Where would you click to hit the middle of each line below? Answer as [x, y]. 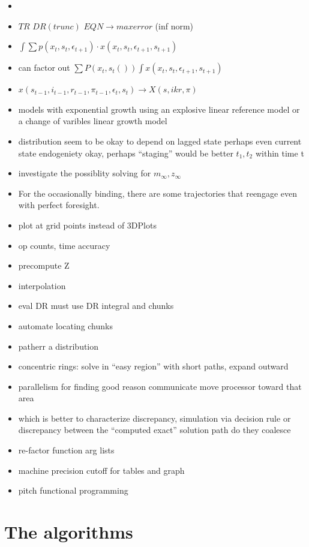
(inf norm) [174, 25]
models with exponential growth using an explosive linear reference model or [159, 109]
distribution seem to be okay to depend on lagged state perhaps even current [160, 141]
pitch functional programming [73, 490]
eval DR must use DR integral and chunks [96, 306]
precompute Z [44, 265]
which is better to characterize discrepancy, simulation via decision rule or [154, 418]
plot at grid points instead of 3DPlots [87, 225]
